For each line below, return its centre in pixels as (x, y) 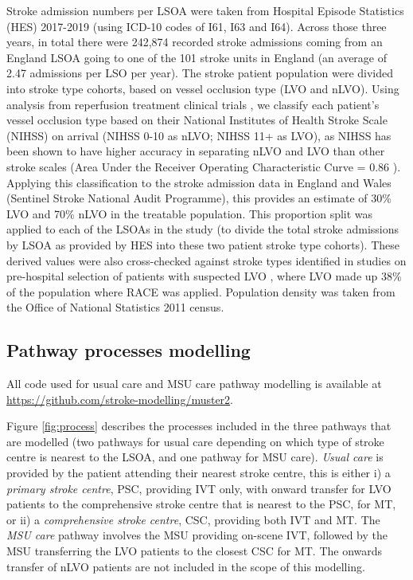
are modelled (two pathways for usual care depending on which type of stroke (195, 441)
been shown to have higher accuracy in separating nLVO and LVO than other (196, 151)
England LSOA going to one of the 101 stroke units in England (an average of (197, 57)
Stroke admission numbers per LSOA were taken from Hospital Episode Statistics (205, 10)
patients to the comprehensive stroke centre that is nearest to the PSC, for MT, (201, 504)
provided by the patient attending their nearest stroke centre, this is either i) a (199, 473)
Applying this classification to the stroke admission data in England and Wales (199, 182)
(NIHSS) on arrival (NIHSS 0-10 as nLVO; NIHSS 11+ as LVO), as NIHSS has (199, 135)
